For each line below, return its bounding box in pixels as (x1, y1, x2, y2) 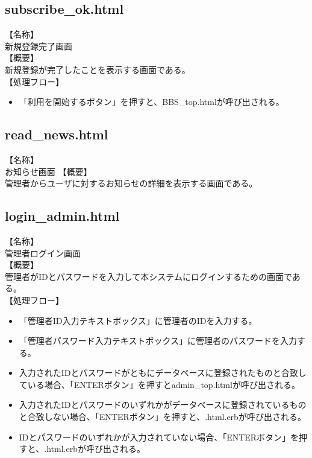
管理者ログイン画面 (5, 246, 81, 259)
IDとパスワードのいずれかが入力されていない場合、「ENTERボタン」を (19, 430, 299, 443)
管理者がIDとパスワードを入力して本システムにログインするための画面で (5, 270, 292, 282)
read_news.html (5, 125, 108, 144)
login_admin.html (5, 206, 120, 225)
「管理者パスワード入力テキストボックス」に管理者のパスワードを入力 (19, 334, 297, 347)
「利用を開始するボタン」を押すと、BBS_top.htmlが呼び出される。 (19, 95, 284, 108)
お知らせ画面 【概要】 (5, 165, 92, 177)
